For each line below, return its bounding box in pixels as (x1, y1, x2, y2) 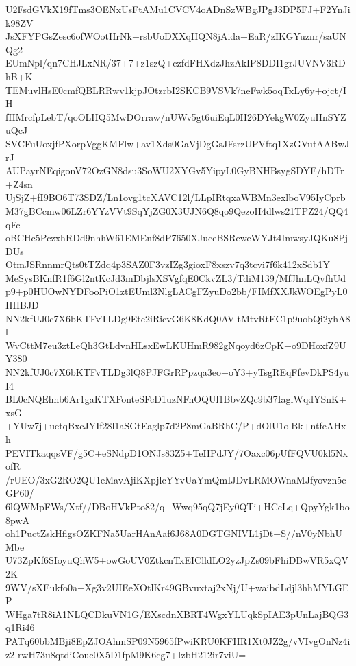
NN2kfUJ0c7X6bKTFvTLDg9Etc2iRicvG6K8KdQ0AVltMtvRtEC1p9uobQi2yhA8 (5, 311, 351, 325)
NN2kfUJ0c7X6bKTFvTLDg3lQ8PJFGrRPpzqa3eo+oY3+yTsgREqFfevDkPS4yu (5, 365, 349, 379)
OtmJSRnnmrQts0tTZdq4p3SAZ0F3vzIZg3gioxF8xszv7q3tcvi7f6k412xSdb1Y (5, 257, 330, 272)
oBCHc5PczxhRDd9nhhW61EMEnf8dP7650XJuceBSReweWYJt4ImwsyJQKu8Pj (5, 230, 348, 245)
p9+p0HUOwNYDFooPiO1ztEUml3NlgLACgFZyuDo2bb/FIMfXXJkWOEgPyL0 (5, 284, 348, 298)
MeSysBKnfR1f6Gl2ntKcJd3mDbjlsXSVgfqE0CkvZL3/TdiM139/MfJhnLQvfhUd (5, 270, 346, 285)
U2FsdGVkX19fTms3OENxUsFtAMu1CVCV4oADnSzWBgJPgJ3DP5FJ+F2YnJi (5, 2, 351, 16)
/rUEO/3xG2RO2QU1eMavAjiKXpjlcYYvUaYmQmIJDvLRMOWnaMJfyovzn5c (5, 472, 346, 486)
